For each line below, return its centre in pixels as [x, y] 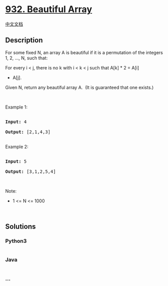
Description [24, 40]
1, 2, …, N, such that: [26, 58]
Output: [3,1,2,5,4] [31, 171]
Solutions [21, 227]
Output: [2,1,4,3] [28, 132]
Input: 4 [16, 122]
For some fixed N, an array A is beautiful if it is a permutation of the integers [84, 52]
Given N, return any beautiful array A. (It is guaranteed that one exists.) [79, 87]
